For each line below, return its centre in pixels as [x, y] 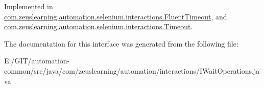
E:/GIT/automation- [37, 61]
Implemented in [29, 6]
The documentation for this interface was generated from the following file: [121, 43]
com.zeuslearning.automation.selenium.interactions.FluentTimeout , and [116, 16]
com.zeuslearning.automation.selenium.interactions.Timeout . [99, 26]
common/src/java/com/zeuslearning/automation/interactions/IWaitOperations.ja [132, 70]
